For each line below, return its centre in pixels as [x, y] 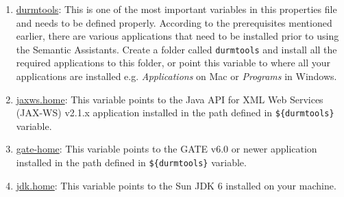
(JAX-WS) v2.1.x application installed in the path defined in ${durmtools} [175, 113]
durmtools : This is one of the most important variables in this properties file [176, 9]
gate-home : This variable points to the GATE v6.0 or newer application [167, 149]
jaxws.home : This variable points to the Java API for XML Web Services [170, 99]
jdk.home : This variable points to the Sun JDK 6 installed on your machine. [176, 185]
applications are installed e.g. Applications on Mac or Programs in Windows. [176, 76]
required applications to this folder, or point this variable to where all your [173, 63]
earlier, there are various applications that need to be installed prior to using [177, 36]
